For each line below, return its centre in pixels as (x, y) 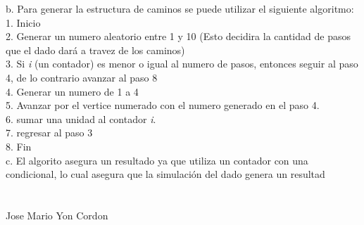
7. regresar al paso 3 (49, 133)
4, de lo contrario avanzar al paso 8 (82, 77)
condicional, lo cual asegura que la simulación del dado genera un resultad (165, 174)
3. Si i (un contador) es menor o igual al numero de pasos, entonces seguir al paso (182, 64)
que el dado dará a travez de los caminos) (95, 50)
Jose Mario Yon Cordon (57, 215)
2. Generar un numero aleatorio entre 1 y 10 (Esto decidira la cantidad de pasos (178, 36)
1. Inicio (23, 22)
